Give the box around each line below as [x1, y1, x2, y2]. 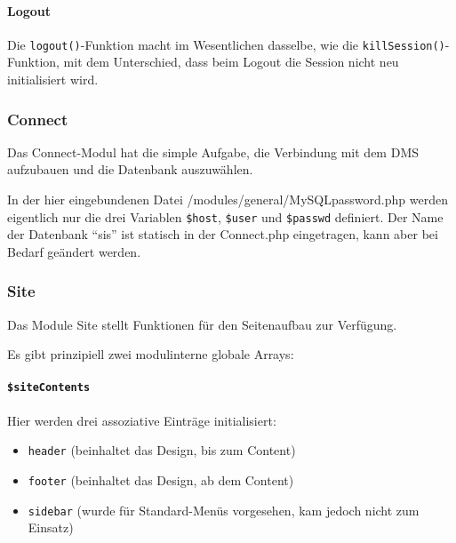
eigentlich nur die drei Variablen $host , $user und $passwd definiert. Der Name [7, 207, 444, 226]
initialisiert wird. [7, 70, 99, 89]
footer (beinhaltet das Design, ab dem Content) [28, 471, 294, 489]
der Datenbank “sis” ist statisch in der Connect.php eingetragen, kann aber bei [7, 225, 438, 244]
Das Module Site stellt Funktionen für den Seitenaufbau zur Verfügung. [7, 315, 397, 333]
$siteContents [7, 381, 91, 395]
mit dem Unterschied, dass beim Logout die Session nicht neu [63, 52, 399, 71]
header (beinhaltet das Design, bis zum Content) [28, 441, 296, 459]
